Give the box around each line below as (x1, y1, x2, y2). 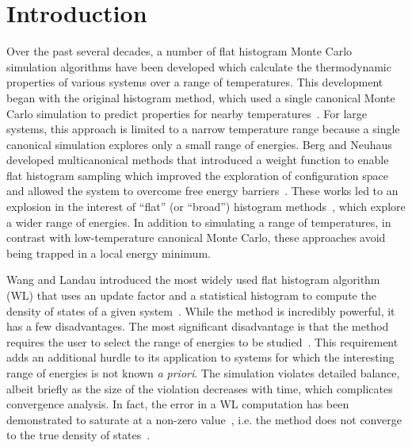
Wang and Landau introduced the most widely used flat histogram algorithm (6, 271, 380, 288)
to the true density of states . (6, 427, 151, 443)
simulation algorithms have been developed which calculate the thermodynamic (6, 58, 391, 75)
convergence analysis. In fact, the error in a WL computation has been (6, 396, 349, 412)
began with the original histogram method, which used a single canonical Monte (6, 89, 395, 105)
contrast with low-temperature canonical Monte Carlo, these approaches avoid (6, 229, 386, 246)
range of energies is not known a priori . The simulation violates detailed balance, (6, 365, 400, 381)
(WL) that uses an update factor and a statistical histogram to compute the (6, 287, 376, 304)
